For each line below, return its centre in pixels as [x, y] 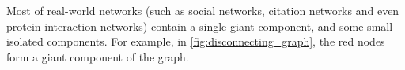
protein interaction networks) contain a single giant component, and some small [200, 26]
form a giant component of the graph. [98, 56]
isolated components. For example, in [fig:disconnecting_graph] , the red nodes [196, 41]
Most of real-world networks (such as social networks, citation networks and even [203, 10]
